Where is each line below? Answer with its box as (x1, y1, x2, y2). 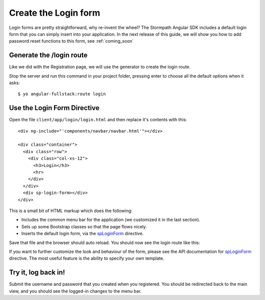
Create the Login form (9, 7, 101, 18)
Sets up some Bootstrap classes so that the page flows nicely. (21, 223, 147, 229)
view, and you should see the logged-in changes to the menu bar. (9, 288, 142, 294)
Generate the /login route (9, 51, 88, 59)
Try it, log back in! (9, 268, 65, 277)
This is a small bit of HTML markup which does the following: (9, 208, 132, 214)
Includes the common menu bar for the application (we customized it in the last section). (21, 217, 201, 223)
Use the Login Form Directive (9, 104, 100, 112)
